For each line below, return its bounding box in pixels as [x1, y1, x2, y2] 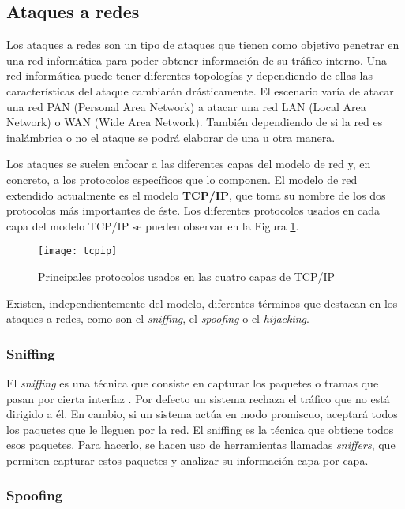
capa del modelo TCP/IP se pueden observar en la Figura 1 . [6, 217, 299, 234]
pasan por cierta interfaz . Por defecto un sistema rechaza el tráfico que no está [6, 390, 390, 406]
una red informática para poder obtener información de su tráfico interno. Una [6, 51, 387, 68]
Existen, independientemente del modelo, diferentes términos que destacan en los [6, 294, 398, 311]
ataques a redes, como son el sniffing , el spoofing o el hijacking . [6, 310, 309, 327]
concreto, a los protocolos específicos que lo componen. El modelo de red [6, 170, 358, 187]
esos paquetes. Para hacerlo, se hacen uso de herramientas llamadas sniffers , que [6, 436, 396, 453]
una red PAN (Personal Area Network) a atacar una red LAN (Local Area [6, 98, 366, 114]
